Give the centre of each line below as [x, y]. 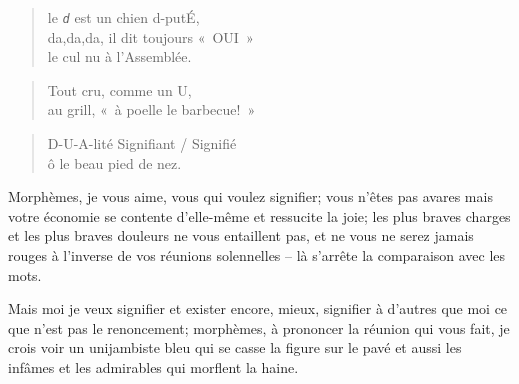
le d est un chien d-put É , [123, 17]
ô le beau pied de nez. [114, 162]
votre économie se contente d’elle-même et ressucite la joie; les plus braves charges [259, 215]
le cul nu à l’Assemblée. [119, 56]
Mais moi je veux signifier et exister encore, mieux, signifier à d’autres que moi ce [258, 308]
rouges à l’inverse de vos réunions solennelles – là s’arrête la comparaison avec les [257, 255]
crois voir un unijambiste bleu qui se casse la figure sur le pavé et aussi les [235, 347]
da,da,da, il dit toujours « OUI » [150, 36]
